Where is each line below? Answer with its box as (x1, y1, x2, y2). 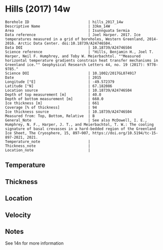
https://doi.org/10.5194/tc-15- (92, 130, 159, 135)
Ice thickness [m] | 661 (5, 101, 99, 105)
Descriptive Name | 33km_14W (5, 23, 110, 29)
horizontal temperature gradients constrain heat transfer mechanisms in (5, 58, 159, 63)
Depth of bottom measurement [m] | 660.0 (5, 96, 104, 101)
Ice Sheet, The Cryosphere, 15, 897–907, (5, 130, 91, 135)
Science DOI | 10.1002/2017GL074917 (5, 71, 137, 76)
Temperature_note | (5, 139, 91, 144)
